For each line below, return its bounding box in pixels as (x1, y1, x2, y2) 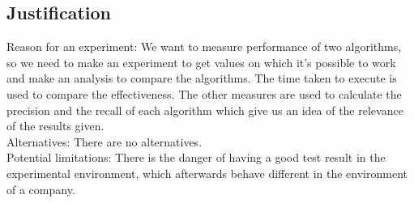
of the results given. (6, 117, 105, 134)
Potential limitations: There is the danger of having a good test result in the (6, 149, 386, 166)
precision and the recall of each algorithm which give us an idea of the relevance (6, 101, 403, 118)
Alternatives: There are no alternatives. (6, 133, 203, 150)
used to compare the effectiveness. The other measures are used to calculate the (6, 85, 402, 102)
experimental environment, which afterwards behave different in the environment (6, 164, 408, 181)
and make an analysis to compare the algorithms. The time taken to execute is (6, 70, 397, 87)
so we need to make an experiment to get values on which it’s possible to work (6, 53, 396, 70)
